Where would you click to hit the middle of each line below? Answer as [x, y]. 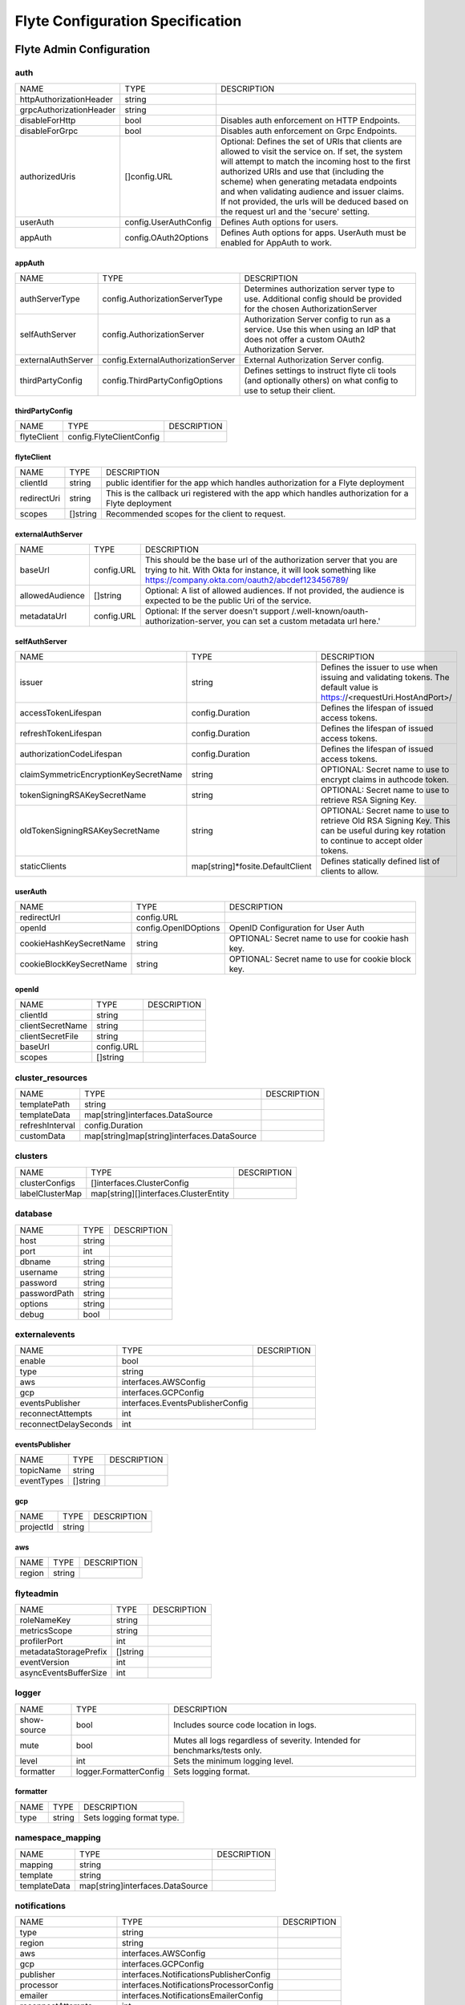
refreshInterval [47, 1125]
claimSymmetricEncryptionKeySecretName [101, 775]
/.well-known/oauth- [330, 611]
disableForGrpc [49, 131]
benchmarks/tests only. [218, 1750]
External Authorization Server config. [314, 360]
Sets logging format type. [131, 1817]
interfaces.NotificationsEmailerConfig [192, 1995]
